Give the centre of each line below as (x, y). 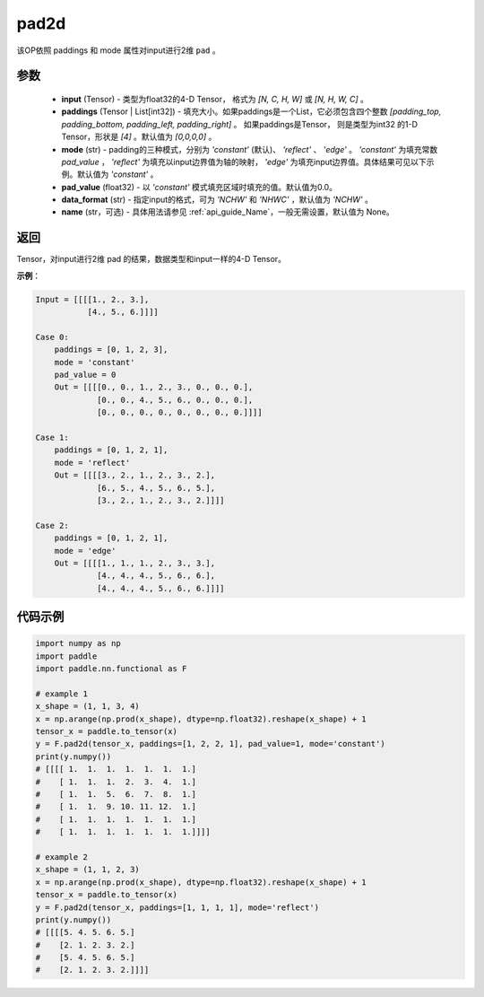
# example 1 (62, 694)
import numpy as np (78, 643)
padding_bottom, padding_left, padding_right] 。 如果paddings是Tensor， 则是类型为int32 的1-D (240, 124)
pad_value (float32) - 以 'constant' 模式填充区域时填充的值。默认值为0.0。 (199, 187)
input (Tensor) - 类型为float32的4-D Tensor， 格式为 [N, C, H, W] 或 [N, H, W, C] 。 (215, 99)
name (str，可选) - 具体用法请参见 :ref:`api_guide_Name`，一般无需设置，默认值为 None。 (228, 212)
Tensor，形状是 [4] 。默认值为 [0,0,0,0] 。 (139, 137)
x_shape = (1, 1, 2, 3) (88, 870)
